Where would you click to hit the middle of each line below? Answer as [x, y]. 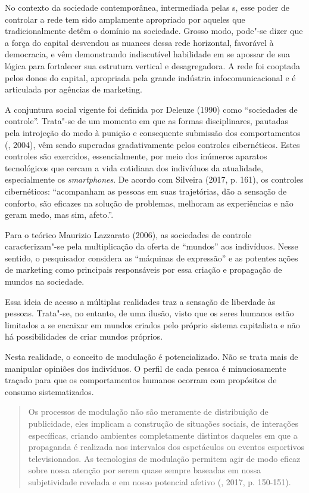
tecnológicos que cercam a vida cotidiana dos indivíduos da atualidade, [134, 167]
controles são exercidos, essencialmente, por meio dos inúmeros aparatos [136, 156]
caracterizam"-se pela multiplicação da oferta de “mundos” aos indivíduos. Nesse [152, 246]
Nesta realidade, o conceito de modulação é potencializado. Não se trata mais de [152, 357]
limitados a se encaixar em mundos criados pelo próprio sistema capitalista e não [152, 324]
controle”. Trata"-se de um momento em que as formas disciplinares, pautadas [146, 121]
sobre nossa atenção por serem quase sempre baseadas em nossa [145, 470]
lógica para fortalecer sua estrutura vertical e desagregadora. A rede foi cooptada [153, 65]
